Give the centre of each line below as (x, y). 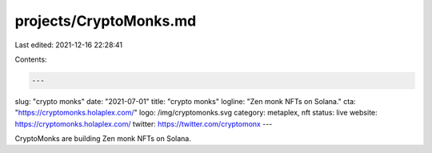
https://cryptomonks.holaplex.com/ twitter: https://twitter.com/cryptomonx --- (144, 123)
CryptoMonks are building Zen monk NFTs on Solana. (103, 139)
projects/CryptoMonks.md (106, 21)
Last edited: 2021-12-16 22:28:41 (69, 45)
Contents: (31, 59)
